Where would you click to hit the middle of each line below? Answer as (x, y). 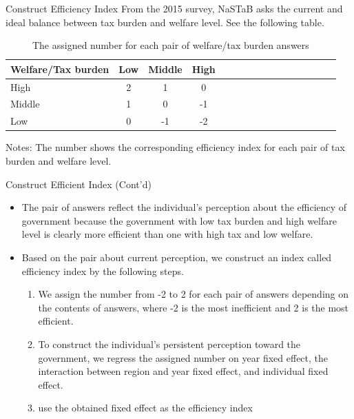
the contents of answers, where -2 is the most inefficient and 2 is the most (194, 307)
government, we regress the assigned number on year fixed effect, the (183, 357)
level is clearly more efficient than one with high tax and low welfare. (167, 234)
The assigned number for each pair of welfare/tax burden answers (170, 45)
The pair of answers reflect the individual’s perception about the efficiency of (184, 207)
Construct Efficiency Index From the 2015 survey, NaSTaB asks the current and (174, 8)
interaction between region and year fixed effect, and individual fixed (183, 371)
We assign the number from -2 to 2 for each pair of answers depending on (194, 294)
